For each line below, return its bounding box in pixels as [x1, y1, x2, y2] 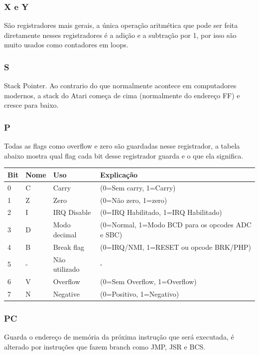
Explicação [100, 169, 138, 179]
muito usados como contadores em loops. [4, 39, 129, 50]
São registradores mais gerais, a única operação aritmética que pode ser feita [4, 20, 238, 30]
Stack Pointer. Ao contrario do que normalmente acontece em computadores [4, 80, 237, 91]
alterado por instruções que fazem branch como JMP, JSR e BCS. [4, 341, 206, 352]
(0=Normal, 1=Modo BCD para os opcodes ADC [100, 219, 252, 230]
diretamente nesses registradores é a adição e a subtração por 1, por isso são [4, 29, 237, 40]
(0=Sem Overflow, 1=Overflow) [100, 276, 197, 286]
